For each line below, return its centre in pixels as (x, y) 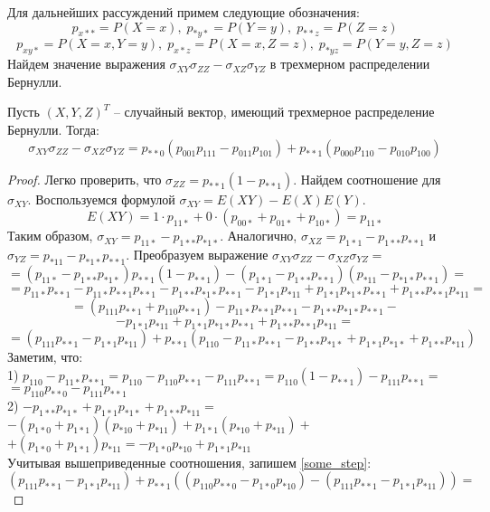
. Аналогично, (259, 236)
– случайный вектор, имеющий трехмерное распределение (274, 112)
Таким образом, (50, 236)
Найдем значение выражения (86, 64)
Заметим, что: (45, 357)
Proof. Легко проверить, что (85, 179)
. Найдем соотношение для (367, 179)
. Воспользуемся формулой (101, 199)
